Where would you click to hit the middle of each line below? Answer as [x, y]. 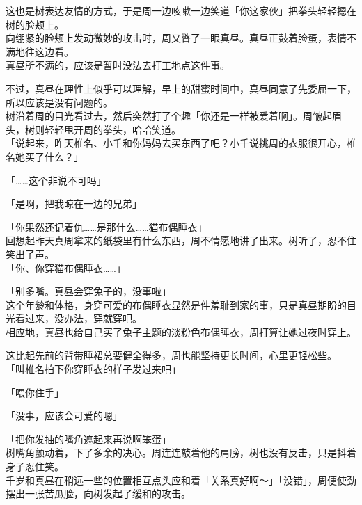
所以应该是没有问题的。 [59, 102]
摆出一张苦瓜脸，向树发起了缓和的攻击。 [98, 494]
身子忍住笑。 [35, 466]
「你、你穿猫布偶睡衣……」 [66, 267]
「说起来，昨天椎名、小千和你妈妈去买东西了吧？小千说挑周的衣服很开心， [176, 143]
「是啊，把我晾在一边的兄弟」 [74, 203]
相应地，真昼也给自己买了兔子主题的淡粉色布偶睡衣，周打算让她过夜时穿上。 [181, 331]
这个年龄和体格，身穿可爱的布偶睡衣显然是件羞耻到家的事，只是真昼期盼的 [176, 304]
